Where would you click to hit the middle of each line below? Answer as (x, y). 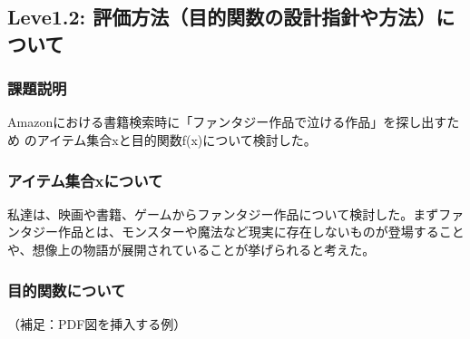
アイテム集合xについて (85, 180)
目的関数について (67, 290)
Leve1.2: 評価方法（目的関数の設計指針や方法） (222, 17)
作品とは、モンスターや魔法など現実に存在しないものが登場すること (261, 232)
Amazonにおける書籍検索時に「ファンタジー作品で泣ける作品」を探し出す (227, 122)
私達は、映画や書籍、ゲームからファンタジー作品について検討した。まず (223, 213)
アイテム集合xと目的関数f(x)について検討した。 (176, 139)
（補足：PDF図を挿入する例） (97, 323)
